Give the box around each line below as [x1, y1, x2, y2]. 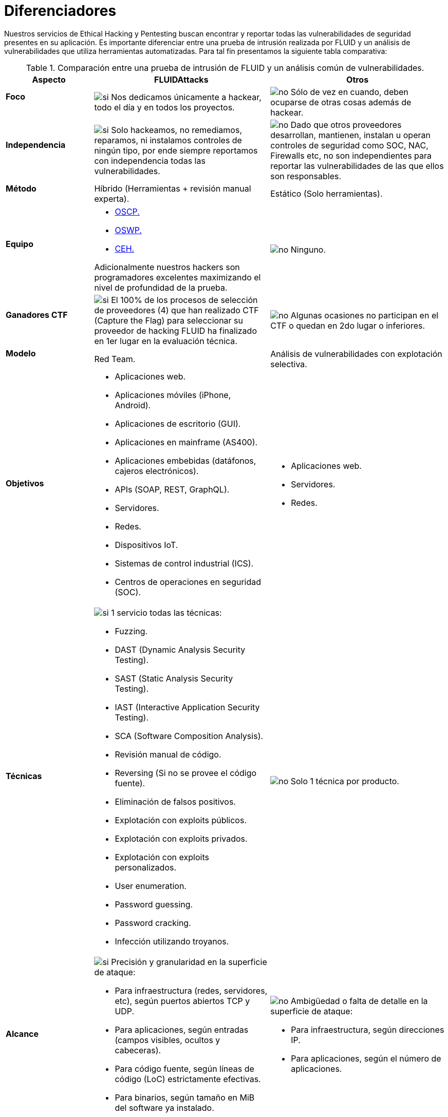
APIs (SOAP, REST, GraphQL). [115, 484, 230, 495]
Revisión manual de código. [115, 749, 221, 760]
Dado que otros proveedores [290, 119, 402, 130]
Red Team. [94, 353, 136, 364]
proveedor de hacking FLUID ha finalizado [94, 326, 257, 336]
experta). [94, 194, 129, 204]
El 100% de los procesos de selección [111, 295, 258, 306]
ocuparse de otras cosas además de [270, 97, 412, 107]
